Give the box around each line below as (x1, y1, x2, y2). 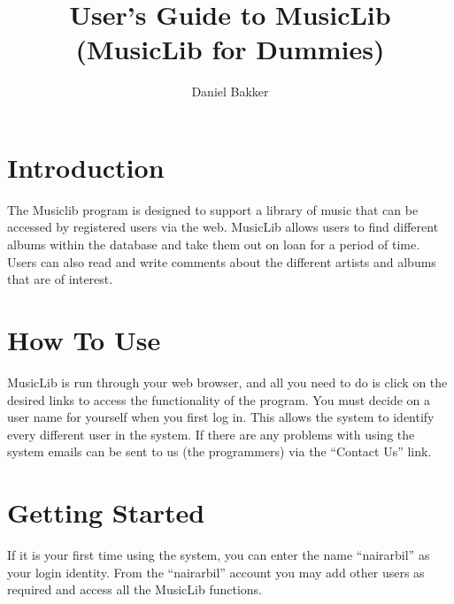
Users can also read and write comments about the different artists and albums (7, 252, 436, 271)
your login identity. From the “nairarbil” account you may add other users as (7, 562, 425, 581)
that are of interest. (7, 270, 113, 288)
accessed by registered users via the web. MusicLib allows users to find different (7, 218, 439, 236)
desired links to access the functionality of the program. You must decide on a (7, 390, 431, 409)
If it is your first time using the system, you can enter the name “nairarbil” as (7, 546, 430, 564)
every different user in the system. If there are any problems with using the (7, 424, 415, 443)
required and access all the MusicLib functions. (7, 580, 262, 599)
